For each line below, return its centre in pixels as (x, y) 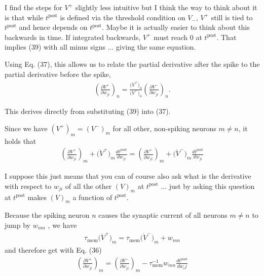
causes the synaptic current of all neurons (163, 215)
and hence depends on (53, 27)
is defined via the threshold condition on (123, 17)
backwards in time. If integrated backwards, (73, 37)
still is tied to (232, 17)
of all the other (88, 186)
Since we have (26, 128)
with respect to (28, 186)
